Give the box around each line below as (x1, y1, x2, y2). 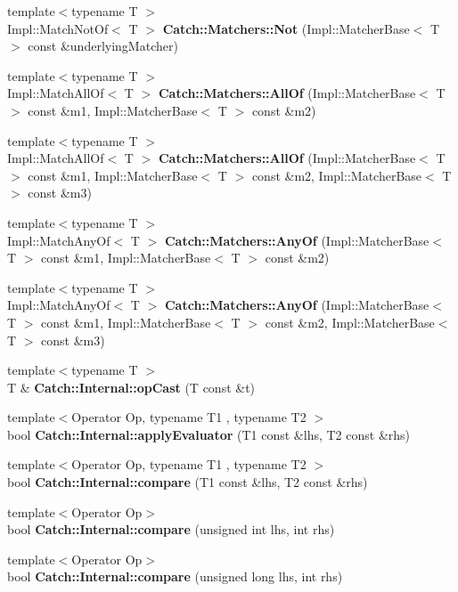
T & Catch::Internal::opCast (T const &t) (7, 377, 256, 396)
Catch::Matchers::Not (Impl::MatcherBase (162, 19, 410, 37)
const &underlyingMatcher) (28, 36, 178, 55)
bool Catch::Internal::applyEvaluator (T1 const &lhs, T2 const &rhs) (7, 425, 411, 443)
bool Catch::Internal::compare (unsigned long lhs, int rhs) (7, 567, 343, 586)
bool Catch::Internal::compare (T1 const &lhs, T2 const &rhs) (7, 473, 368, 491)
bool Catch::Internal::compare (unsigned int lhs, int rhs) (7, 520, 335, 539)
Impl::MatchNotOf (7, 19, 109, 37)
